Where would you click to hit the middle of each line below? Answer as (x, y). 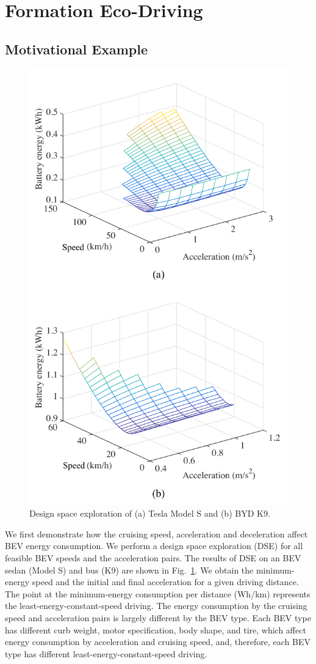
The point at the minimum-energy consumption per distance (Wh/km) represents (158, 593)
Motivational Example (76, 49)
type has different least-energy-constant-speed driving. (106, 653)
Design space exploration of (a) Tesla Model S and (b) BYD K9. (150, 513)
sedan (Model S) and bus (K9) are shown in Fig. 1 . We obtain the (129, 570)
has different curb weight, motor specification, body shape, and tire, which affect (156, 629)
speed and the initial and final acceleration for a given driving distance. (165, 582)
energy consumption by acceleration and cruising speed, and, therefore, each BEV (158, 642)
